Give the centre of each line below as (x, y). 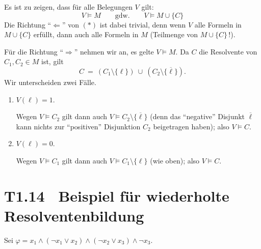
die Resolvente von (228, 51)
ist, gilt (52, 61)
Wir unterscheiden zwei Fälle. (50, 82)
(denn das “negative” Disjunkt (198, 116)
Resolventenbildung (74, 215)
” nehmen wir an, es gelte (114, 51)
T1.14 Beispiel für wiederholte (117, 195)
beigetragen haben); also (191, 126)
